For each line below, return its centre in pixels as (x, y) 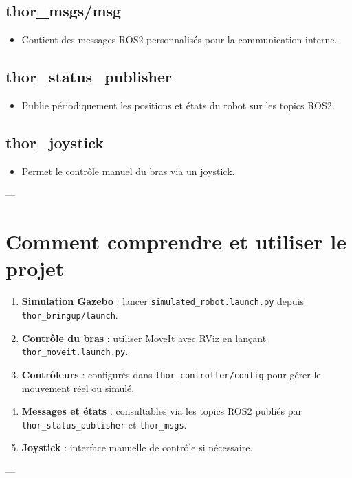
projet (35, 268)
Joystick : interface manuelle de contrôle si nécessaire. (137, 447)
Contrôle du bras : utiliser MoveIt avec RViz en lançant (144, 338)
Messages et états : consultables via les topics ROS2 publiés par (162, 411)
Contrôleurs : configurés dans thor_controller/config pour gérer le (171, 374)
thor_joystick (55, 142)
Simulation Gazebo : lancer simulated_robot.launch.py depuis (163, 301)
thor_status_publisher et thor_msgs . (104, 424)
